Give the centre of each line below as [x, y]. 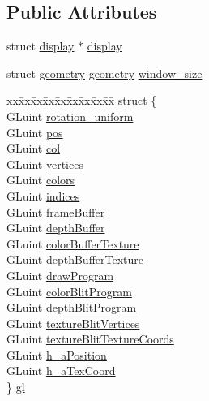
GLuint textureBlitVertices [73, 323]
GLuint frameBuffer [56, 211]
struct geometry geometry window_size [104, 73]
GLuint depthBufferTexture [75, 259]
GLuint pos [35, 132]
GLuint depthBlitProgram [72, 307]
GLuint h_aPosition [57, 354]
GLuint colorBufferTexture [73, 243]
